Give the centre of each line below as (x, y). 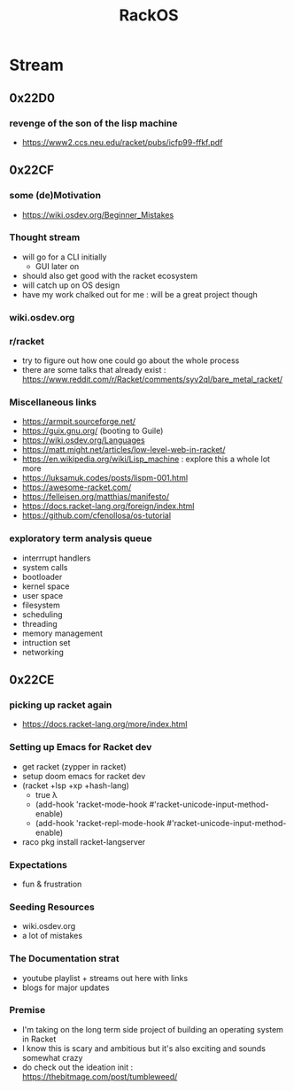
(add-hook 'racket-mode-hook (91, 804)
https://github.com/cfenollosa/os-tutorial (96, 515)
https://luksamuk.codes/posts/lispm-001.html (105, 478)
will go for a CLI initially (64, 257)
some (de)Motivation (55, 196)
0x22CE (32, 680)
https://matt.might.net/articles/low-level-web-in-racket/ (124, 450)
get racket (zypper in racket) (74, 766)
